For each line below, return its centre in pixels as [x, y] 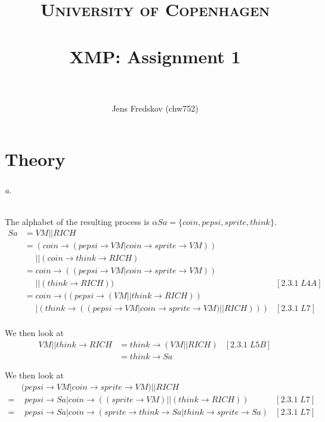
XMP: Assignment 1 [155, 56]
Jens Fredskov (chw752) [155, 108]
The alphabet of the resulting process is [77, 221]
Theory [35, 159]
